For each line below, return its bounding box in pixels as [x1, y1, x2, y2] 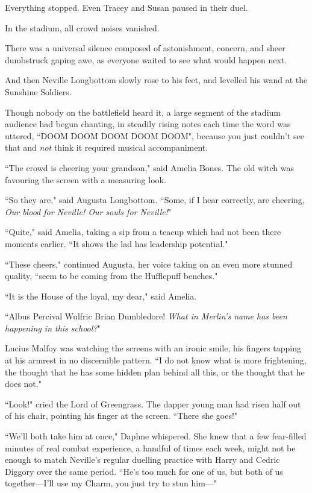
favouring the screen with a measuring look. [5, 173, 166, 186]
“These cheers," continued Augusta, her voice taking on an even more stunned [5, 257, 293, 270]
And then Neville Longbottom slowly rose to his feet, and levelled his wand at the [5, 74, 308, 86]
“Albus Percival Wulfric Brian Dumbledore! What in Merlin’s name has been [5, 310, 287, 322]
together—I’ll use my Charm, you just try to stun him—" [5, 477, 217, 489]
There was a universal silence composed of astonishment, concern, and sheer [5, 42, 285, 54]
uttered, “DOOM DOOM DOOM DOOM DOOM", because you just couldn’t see [5, 129, 304, 142]
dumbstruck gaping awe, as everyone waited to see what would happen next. [5, 53, 287, 66]
